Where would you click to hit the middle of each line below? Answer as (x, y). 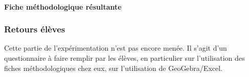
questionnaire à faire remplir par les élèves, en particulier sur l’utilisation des (124, 58)
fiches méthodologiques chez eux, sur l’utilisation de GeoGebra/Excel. (113, 68)
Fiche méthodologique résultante (63, 6)
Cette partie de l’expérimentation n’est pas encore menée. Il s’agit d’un (116, 48)
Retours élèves (35, 29)
